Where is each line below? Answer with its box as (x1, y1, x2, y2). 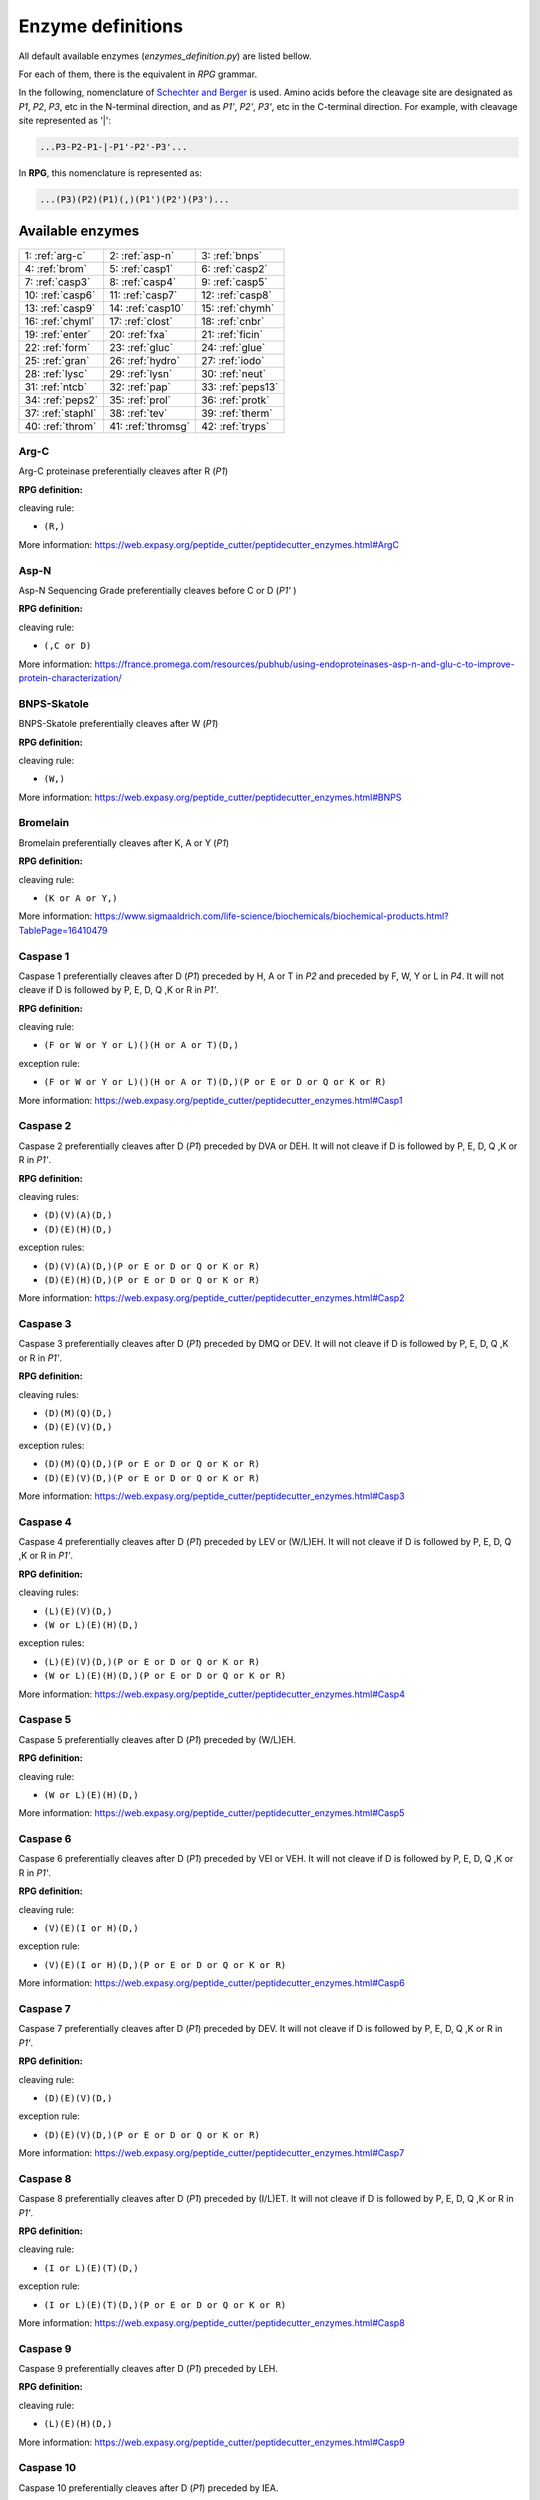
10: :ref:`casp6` (24, 288, 96, 302)
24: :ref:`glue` (201, 340, 266, 354)
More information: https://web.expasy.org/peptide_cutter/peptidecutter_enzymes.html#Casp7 (18, 2147, 405, 2159)
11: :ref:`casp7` (109, 288, 178, 302)
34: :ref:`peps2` (24, 393, 99, 407)
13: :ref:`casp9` (24, 301, 96, 315)
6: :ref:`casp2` (201, 261, 269, 275)
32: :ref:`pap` (109, 380, 172, 394)
